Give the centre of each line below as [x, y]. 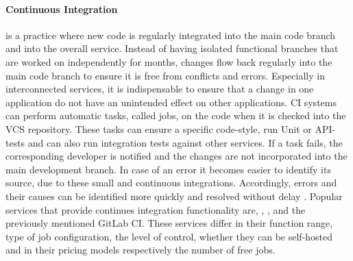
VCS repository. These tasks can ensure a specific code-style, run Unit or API [169, 128]
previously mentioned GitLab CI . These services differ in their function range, [169, 223]
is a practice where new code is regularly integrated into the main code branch [171, 35]
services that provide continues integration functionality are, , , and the [156, 209]
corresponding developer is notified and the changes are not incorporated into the [176, 156]
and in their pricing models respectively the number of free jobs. [141, 250]
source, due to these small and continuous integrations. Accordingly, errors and [171, 183]
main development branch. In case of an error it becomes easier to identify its [168, 169]
